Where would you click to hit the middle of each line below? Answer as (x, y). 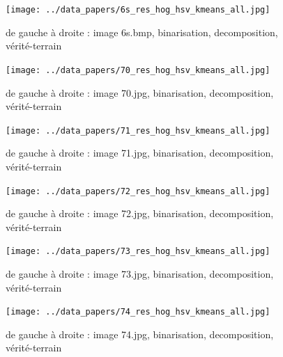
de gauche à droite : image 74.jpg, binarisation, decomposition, (140, 334)
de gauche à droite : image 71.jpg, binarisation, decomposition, (140, 153)
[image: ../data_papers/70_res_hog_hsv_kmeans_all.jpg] (138, 70)
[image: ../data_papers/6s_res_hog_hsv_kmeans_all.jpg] (138, 10)
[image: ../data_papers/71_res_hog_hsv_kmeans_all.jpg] (138, 130)
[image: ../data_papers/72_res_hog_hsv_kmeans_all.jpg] (138, 191)
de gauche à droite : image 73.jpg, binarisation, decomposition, (140, 274)
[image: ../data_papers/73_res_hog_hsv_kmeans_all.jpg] (138, 252)
